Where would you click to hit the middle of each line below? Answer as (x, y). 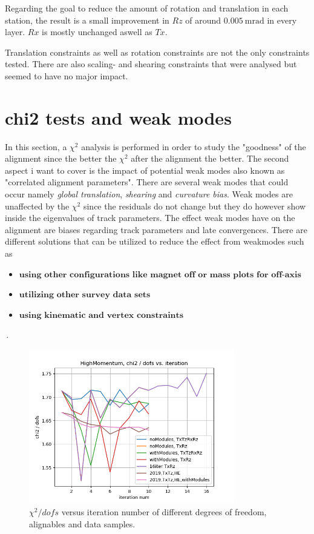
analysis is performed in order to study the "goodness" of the (194, 146)
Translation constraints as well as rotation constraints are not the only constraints (157, 52)
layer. (15, 32)
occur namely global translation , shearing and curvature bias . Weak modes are (149, 194)
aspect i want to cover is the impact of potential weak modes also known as (145, 170)
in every (282, 20)
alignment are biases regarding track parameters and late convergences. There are (156, 229)
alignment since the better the (61, 158)
